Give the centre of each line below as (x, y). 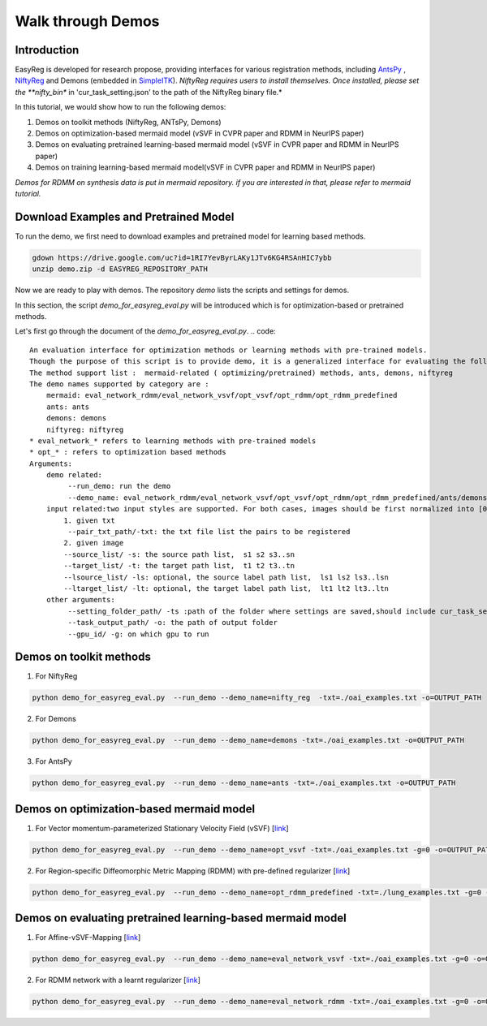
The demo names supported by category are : (120, 384)
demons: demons (76, 418)
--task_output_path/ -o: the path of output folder (172, 623)
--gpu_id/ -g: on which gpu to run (139, 634)
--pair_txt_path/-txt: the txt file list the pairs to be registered (209, 532)
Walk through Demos (87, 21)
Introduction (47, 50)
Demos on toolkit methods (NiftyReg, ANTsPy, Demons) (129, 122)
